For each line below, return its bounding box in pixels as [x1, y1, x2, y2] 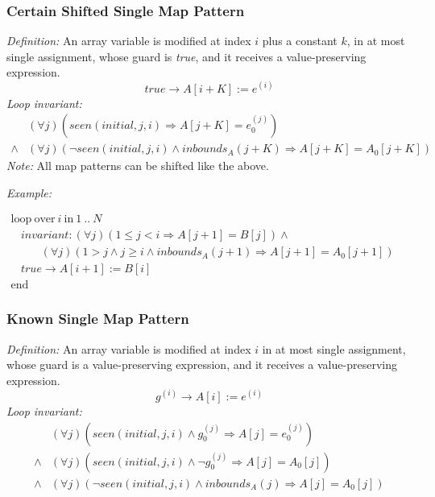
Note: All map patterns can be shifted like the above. [6, 157, 269, 174]
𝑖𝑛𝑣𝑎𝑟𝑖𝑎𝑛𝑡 [20, 230, 69, 242]
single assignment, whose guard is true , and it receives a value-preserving [6, 48, 367, 64]
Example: [6, 184, 52, 201]
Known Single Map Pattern [6, 309, 189, 329]
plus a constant [262, 32, 338, 49]
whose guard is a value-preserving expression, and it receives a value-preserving [6, 356, 397, 373]
